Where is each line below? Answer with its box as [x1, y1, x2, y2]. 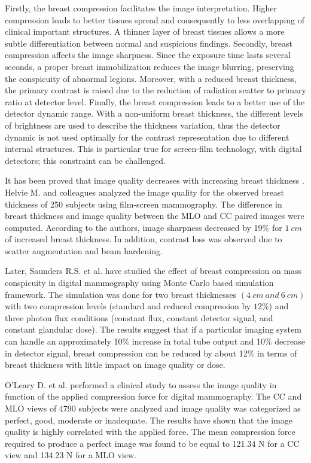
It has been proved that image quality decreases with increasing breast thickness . [5, 174, 304, 187]
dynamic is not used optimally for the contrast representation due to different [5, 130, 289, 143]
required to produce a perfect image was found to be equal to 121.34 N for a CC [5, 437, 300, 449]
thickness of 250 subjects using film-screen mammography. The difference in [5, 197, 282, 210]
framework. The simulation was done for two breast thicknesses [5, 288, 237, 300]
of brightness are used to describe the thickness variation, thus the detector [5, 118, 280, 131]
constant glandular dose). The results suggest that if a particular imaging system [5, 323, 301, 336]
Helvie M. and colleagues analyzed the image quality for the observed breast [5, 185, 285, 198]
